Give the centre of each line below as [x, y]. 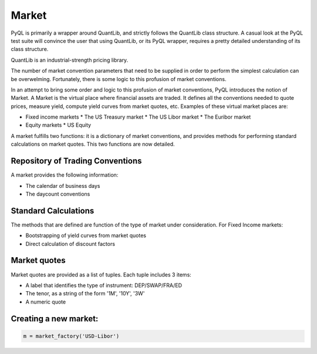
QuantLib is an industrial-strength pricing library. [70, 60]
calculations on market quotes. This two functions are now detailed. [93, 144]
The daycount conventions [58, 194]
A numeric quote [46, 302]
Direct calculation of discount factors [70, 244]
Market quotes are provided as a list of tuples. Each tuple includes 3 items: [101, 274]
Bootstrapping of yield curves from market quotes [86, 235]
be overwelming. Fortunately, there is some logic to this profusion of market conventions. [119, 79]
